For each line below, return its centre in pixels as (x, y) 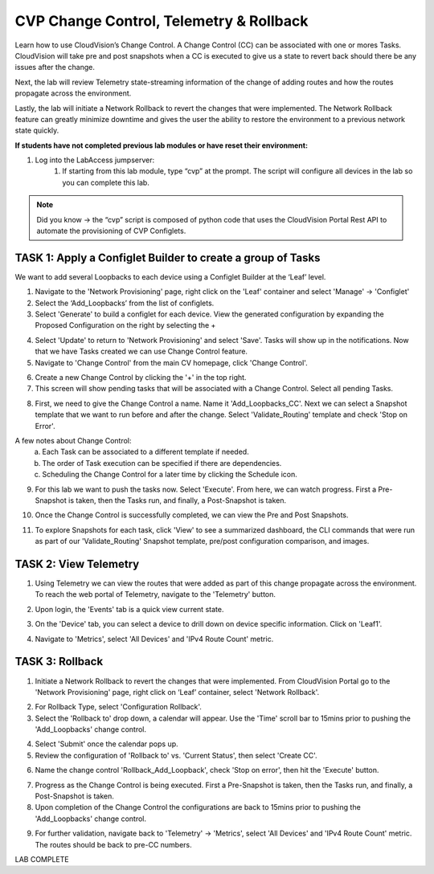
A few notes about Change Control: (73, 441)
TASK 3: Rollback (59, 662)
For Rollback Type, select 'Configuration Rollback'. (119, 707)
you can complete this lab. (106, 182)
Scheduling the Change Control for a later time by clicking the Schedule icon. (170, 475)
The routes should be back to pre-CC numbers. (113, 844)
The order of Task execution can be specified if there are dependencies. (162, 463)
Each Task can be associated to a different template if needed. (145, 452)
